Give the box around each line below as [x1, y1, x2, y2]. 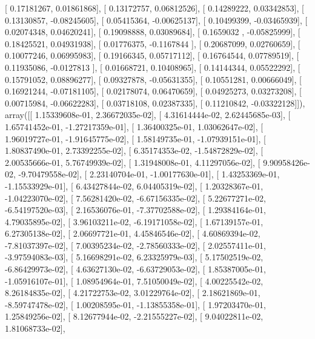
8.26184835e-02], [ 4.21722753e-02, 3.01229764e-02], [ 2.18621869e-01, [5, 286, 260, 299]
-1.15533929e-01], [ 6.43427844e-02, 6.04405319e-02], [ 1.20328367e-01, [5, 179, 264, 192]
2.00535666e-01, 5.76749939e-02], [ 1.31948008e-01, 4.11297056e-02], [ [5, 156, 260, 168]
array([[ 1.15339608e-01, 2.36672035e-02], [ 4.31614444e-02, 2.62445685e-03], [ [5, 108, 291, 121]
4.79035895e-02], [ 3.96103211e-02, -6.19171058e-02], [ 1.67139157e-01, [5, 215, 264, 228]
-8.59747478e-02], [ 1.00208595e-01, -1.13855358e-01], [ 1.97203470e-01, [5, 298, 266, 311]
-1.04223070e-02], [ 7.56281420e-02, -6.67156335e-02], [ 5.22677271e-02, [5, 191, 266, 204]
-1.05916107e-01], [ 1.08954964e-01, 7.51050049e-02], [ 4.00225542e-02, [5, 274, 264, 287]
